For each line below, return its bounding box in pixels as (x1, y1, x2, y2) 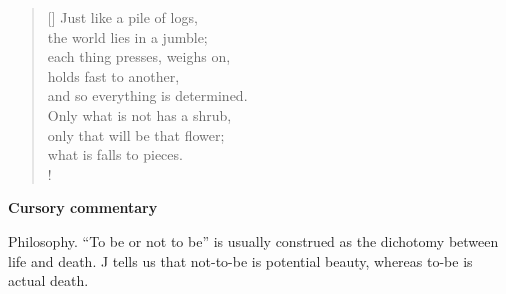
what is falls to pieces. (47, 144, 183, 165)
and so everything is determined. (47, 85, 248, 106)
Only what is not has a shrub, (47, 104, 232, 125)
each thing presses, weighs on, (47, 46, 231, 67)
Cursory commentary (8, 197, 158, 218)
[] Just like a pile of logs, (47, 7, 198, 27)
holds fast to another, (47, 65, 180, 86)
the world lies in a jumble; (47, 26, 208, 47)
